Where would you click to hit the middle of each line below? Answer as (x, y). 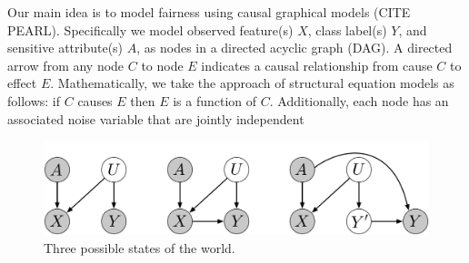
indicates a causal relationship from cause (317, 65)
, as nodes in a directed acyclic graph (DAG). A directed (294, 48)
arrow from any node (66, 65)
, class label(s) (347, 29)
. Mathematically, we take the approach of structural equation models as (252, 83)
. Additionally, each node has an (359, 100)
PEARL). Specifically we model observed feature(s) (150, 29)
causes (95, 100)
